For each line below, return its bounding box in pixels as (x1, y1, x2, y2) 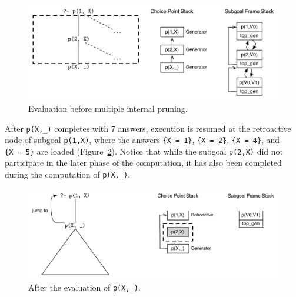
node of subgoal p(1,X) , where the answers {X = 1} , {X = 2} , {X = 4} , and (5, 134, 280, 146)
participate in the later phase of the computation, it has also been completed (5, 156, 282, 169)
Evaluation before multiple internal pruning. (28, 102, 188, 114)
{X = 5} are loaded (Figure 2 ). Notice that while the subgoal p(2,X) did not (5, 145, 284, 157)
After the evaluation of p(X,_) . (28, 281, 141, 293)
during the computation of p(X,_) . (5, 168, 130, 181)
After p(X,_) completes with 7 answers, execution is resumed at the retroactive (5, 122, 291, 134)
